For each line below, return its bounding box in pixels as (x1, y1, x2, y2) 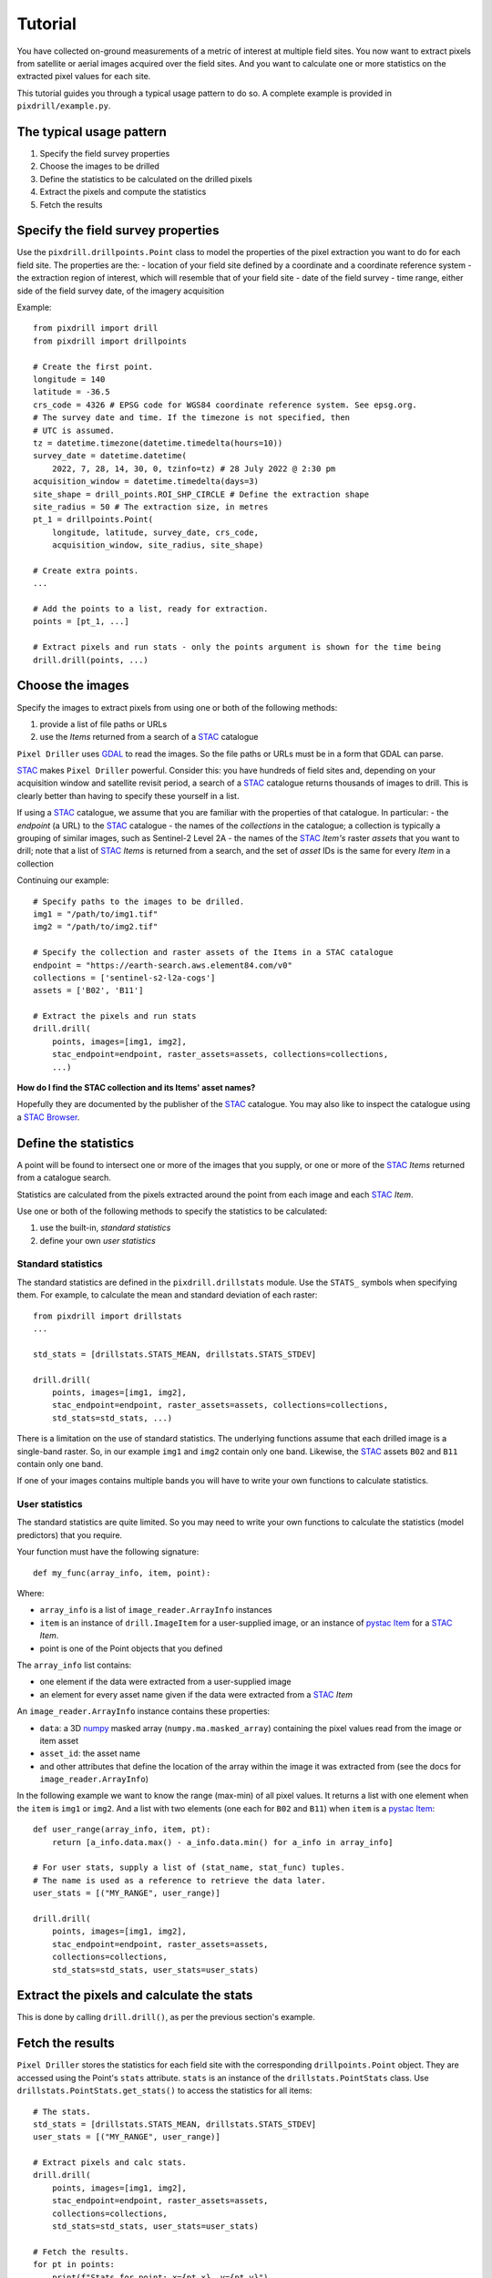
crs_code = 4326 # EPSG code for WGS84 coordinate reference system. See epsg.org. (33, 399, 418, 410)
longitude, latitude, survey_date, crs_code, (51, 527, 260, 538)
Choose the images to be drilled (39, 160, 159, 172)
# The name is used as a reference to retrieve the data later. (33, 1875, 327, 1885)
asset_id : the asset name (39, 1748, 141, 1759)
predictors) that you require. (16, 1529, 123, 1540)
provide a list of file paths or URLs (39, 718, 168, 729)
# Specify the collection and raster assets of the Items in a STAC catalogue (33, 948, 394, 958)
